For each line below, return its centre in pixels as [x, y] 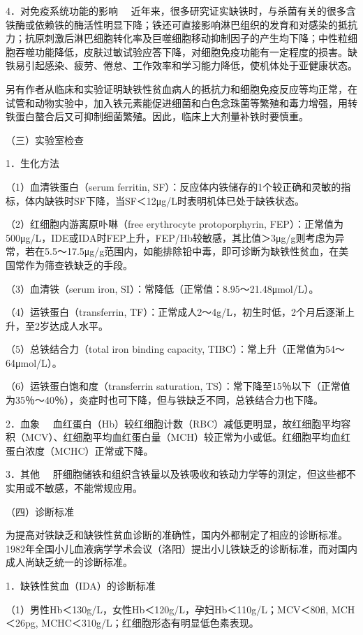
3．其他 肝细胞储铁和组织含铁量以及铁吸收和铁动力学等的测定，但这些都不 [181, 474]
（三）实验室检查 [45, 139]
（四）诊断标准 [40, 511]
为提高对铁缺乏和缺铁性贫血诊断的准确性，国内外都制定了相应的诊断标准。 [177, 535]
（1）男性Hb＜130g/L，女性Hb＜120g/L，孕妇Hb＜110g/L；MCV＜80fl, [167, 609]
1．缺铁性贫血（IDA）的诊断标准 [81, 585]
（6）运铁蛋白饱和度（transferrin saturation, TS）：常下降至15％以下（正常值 [178, 386]
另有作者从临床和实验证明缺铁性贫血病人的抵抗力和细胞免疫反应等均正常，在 [181, 88]
